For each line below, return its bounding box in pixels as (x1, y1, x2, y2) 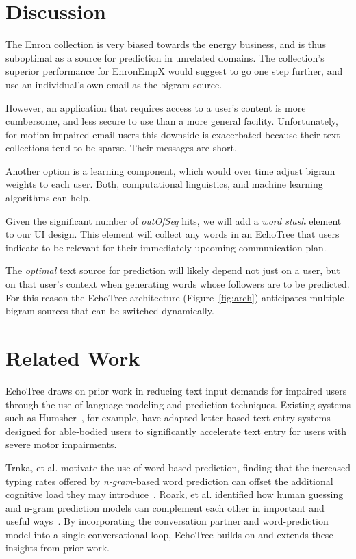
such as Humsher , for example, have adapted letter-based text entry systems (5, 410, 331, 425)
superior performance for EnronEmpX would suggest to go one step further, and (5, 64, 343, 78)
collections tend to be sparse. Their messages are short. (5, 140, 237, 155)
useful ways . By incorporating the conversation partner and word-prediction (5, 514, 329, 528)
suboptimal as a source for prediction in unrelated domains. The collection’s (5, 50, 325, 64)
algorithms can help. (5, 190, 91, 205)
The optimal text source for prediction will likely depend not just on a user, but (5, 263, 340, 277)
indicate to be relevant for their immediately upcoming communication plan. (5, 240, 327, 254)
